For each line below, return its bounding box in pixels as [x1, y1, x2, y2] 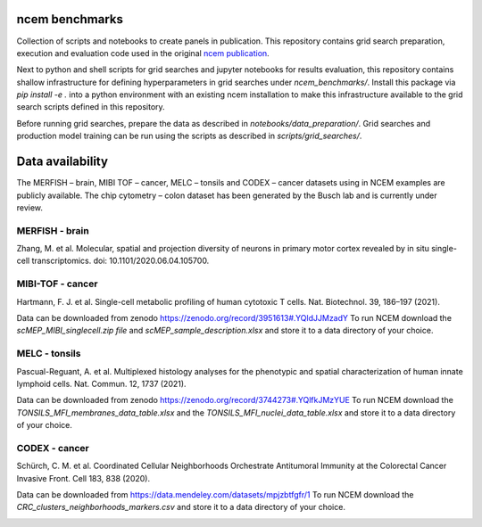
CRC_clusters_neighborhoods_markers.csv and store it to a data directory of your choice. [16, 502, 345, 513]
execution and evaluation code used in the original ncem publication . [16, 47, 270, 58]
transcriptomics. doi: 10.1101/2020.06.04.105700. [31, 255, 210, 267]
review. [16, 202, 44, 213]
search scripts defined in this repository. [16, 102, 165, 112]
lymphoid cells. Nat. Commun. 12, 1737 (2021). [16, 378, 187, 389]
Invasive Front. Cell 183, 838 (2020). [16, 473, 151, 483]
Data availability [16, 154, 109, 169]
